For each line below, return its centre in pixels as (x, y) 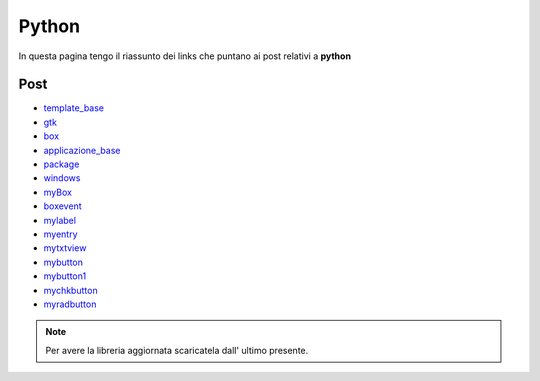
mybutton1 (65, 276)
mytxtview (65, 248)
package (61, 164)
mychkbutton (71, 290)
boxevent (62, 206)
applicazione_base (82, 150)
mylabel (60, 220)
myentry (61, 234)
